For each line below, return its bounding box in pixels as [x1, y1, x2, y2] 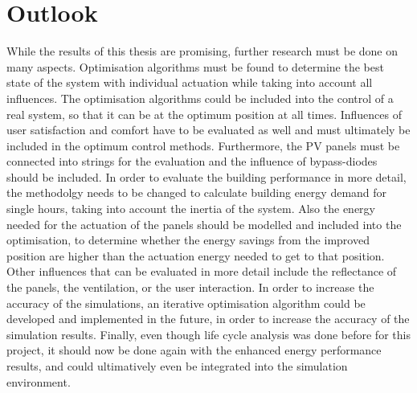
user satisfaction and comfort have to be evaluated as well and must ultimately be [6, 121, 411, 138]
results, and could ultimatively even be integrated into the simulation [6, 358, 348, 374]
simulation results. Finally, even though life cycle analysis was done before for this [6, 325, 411, 342]
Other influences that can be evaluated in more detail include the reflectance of [6, 263, 397, 280]
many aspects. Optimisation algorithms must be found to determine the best [6, 58, 384, 75]
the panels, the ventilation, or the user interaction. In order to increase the [6, 279, 374, 296]
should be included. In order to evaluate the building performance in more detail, [6, 168, 407, 185]
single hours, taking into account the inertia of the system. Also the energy [6, 200, 375, 217]
